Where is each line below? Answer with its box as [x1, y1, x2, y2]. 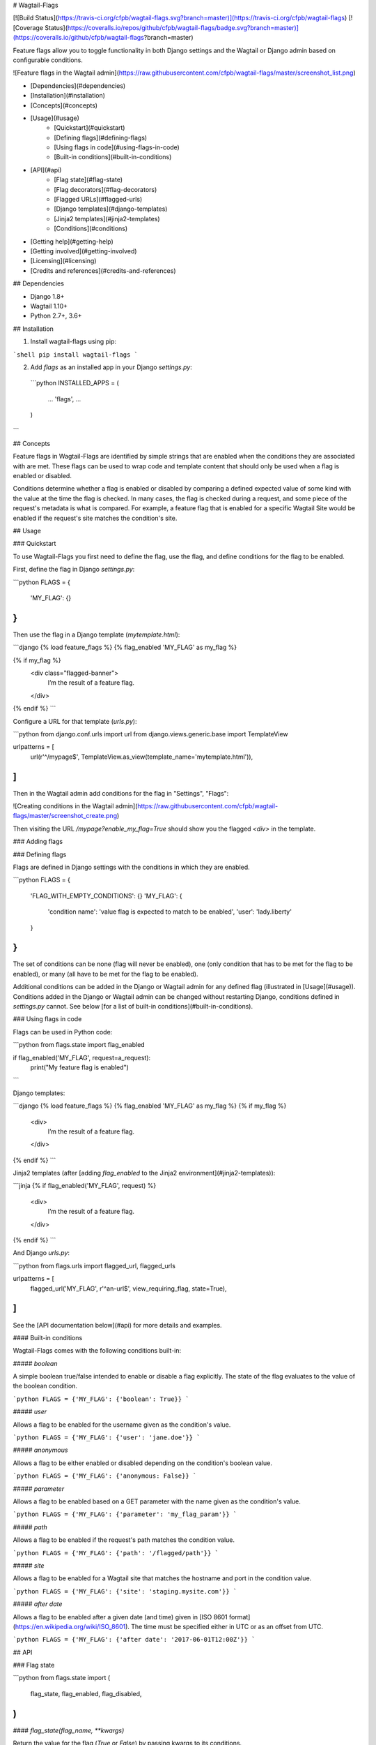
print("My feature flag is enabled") [30, 1063, 129, 1071]
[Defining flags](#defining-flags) [54, 133, 148, 142]
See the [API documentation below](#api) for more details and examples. [13, 1321, 222, 1329]
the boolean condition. [13, 1382, 78, 1390]
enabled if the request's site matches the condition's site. [13, 514, 178, 522]
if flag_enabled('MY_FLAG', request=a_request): [13, 1053, 151, 1062]
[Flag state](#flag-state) [54, 175, 123, 184]
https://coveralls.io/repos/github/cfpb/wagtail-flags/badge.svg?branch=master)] [67, 23, 299, 31]
